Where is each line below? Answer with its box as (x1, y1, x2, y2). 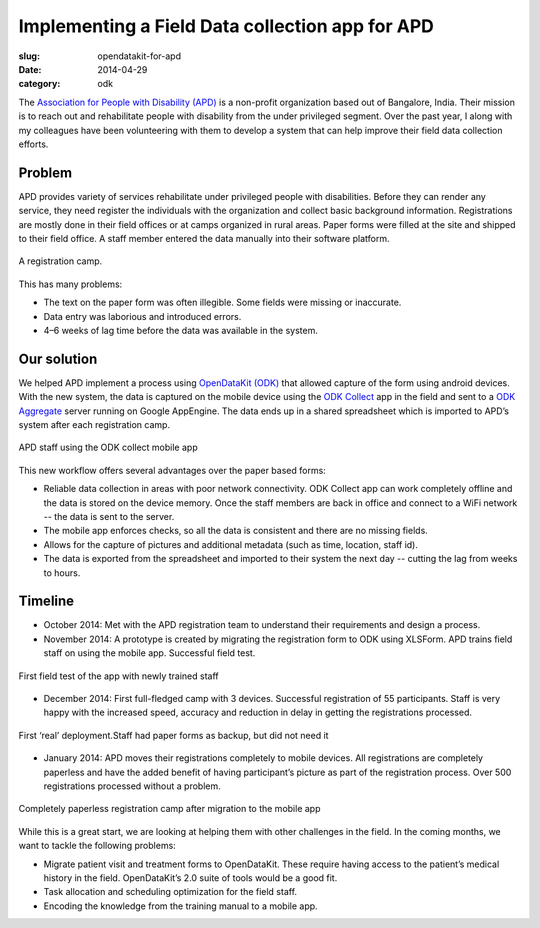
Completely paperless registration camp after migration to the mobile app (18, 803, 321, 815)
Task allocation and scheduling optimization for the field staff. (43, 886, 298, 898)
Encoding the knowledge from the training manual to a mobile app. (43, 900, 319, 912)
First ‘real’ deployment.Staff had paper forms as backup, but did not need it (18, 729, 329, 741)
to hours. (43, 566, 81, 579)
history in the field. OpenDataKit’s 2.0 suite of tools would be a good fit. (43, 871, 338, 884)
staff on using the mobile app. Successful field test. (43, 647, 256, 659)
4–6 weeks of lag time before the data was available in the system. (43, 324, 319, 336)
